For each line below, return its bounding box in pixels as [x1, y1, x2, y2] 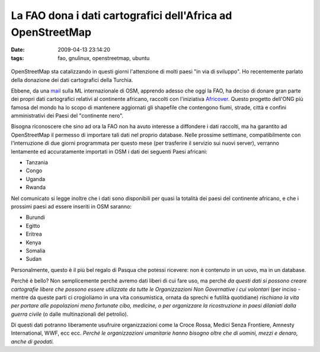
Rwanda [25, 184, 46, 191]
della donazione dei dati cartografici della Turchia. [11, 76, 133, 83]
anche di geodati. [11, 338, 55, 345]
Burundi [25, 214, 46, 221]
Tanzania [25, 159, 49, 166]
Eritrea [25, 230, 42, 237]
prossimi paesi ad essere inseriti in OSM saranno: [11, 202, 132, 210]
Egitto [25, 222, 40, 229]
